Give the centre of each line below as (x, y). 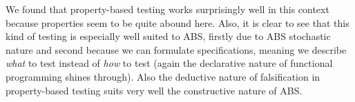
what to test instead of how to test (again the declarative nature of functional (169, 63)
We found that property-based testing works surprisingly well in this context (167, 9)
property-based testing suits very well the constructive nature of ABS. (154, 90)
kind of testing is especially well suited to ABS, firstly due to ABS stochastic (168, 36)
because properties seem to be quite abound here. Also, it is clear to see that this (177, 22)
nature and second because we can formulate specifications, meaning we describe (176, 49)
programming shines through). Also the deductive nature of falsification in (163, 76)
